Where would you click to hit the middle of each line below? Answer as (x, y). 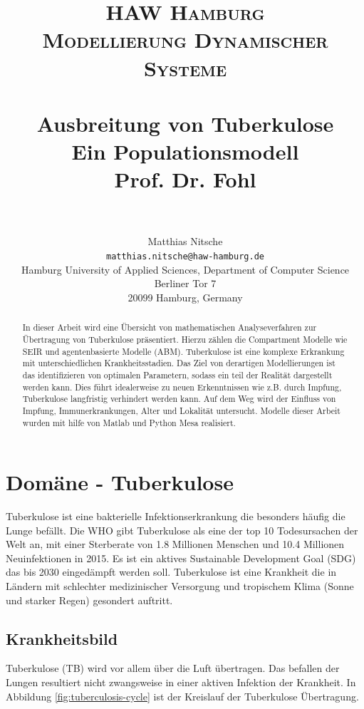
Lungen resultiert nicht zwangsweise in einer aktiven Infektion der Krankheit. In (181, 682)
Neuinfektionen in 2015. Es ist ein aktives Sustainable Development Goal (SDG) (181, 558)
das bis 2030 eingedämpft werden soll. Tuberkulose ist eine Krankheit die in (171, 572)
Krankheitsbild (62, 638)
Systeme (185, 67)
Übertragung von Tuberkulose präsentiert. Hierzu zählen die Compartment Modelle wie (185, 339)
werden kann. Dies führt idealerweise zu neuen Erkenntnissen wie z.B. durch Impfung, (182, 387)
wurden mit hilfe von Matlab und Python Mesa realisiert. (129, 422)
